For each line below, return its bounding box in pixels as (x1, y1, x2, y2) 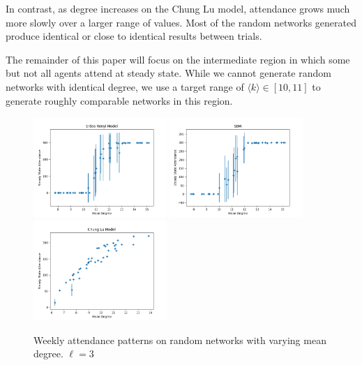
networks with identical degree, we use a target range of (6, 79, 244, 94)
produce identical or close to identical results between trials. (6, 29, 262, 43)
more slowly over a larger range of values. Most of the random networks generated (6, 15, 357, 29)
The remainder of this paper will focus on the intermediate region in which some (6, 52, 350, 66)
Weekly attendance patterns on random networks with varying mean (33, 332, 326, 347)
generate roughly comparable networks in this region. (6, 93, 233, 107)
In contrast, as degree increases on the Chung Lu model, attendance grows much (6, 1, 350, 15)
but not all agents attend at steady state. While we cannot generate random (6, 66, 331, 80)
